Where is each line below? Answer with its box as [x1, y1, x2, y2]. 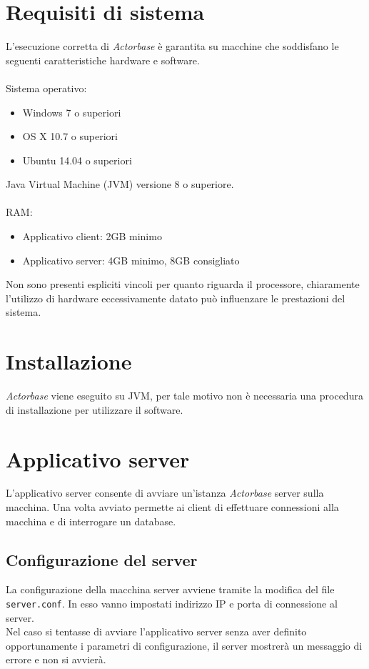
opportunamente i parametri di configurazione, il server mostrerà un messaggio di [6, 638, 363, 653]
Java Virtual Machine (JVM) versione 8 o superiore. [6, 177, 234, 192]
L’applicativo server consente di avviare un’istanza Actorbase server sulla [6, 485, 324, 500]
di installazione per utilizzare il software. [6, 402, 183, 417]
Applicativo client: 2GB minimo [22, 229, 162, 244]
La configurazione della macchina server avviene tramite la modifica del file [6, 582, 335, 597]
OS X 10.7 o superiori [22, 129, 118, 144]
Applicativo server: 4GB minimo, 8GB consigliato [22, 252, 240, 267]
